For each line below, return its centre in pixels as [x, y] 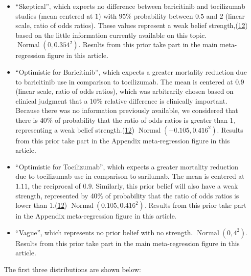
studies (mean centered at [54, 15]
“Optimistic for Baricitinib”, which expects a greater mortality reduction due [131, 71]
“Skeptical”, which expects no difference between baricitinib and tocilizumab [130, 6]
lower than [31, 205]
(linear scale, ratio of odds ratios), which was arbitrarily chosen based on [125, 91]
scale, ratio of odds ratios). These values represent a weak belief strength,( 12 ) [132, 25]
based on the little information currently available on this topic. [111, 35]
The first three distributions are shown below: [73, 269]
